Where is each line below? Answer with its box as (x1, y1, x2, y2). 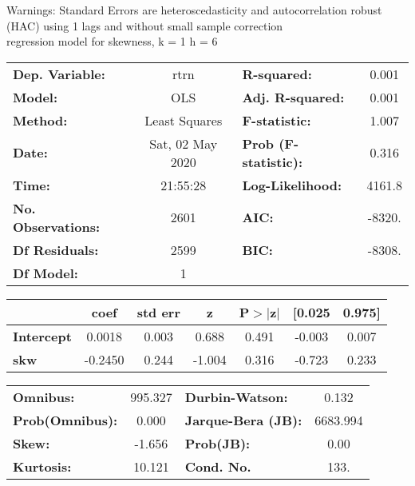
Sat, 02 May (149, 133, 218, 153)
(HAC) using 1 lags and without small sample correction (6, 17, 283, 34)
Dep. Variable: (13, 64, 105, 83)
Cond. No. (184, 456, 251, 476)
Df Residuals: (13, 240, 99, 259)
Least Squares (144, 110, 223, 129)
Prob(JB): (184, 433, 251, 452)
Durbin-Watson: (184, 387, 288, 406)
